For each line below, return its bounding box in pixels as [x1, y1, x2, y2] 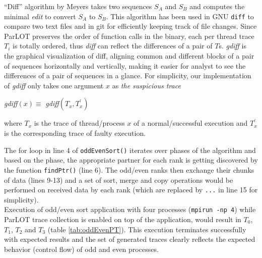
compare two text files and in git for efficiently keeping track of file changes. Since [4, 21, 257, 31]
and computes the [189, 1, 245, 11]
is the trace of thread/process [34, 118, 125, 128]
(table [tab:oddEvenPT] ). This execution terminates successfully [47, 224, 246, 234]
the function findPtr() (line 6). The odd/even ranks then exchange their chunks [4, 164, 254, 175]
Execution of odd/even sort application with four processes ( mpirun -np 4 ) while [4, 204, 256, 215]
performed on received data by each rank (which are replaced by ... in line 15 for [4, 184, 258, 195]
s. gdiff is [219, 40, 247, 51]
